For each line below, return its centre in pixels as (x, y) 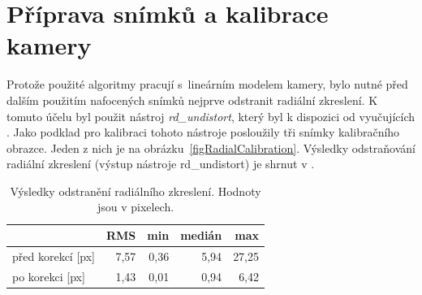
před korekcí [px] (54, 256)
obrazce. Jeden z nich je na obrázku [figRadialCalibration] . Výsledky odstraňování (211, 147)
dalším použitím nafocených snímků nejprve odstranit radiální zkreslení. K (192, 100)
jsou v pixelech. (136, 207)
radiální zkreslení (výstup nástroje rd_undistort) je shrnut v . (161, 164)
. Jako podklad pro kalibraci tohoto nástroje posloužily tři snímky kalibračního (203, 132)
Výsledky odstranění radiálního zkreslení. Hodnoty (136, 191)
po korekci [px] (49, 276)
